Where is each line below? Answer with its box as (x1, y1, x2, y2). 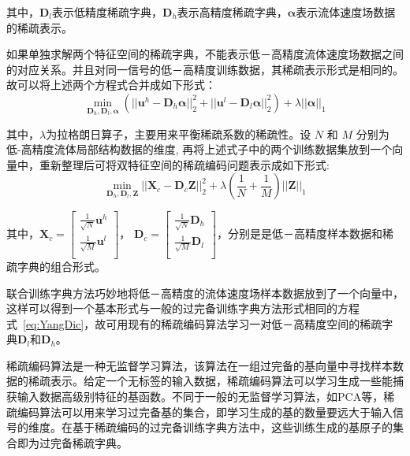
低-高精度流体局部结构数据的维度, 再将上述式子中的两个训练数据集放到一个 (6, 141, 393, 158)
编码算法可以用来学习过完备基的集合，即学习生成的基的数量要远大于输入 (17, 403, 393, 420)
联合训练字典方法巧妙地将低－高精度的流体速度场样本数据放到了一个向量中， (6, 284, 404, 301)
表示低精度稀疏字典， (52, 4, 163, 20)
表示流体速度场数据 (296, 4, 396, 20)
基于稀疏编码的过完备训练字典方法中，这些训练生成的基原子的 (72, 419, 393, 436)
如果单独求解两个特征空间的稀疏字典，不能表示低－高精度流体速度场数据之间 (6, 46, 404, 62)
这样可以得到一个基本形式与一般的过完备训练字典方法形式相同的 (6, 300, 337, 317)
